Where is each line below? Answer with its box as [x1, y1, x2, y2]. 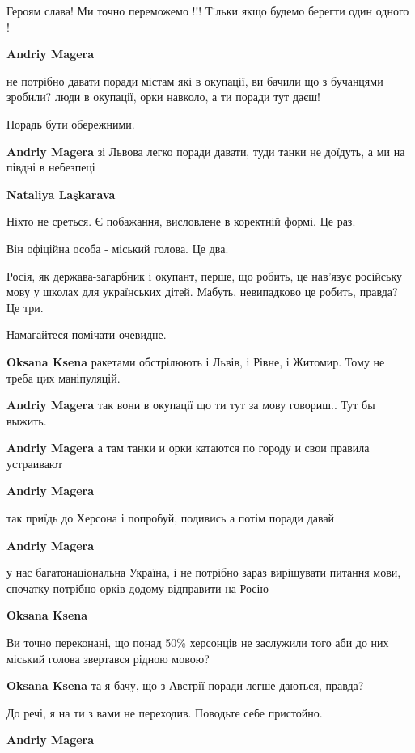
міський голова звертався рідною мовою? [6, 649, 210, 666]
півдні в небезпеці [6, 159, 95, 176]
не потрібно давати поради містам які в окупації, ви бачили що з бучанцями [6, 72, 383, 89]
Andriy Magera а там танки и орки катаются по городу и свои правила [6, 439, 370, 456]
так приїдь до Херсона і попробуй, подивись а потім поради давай [6, 510, 335, 527]
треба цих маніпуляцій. [6, 369, 121, 386]
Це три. [6, 298, 44, 315]
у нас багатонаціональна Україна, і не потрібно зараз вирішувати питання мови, [6, 564, 401, 581]
